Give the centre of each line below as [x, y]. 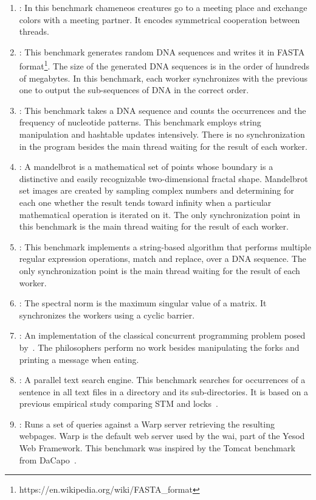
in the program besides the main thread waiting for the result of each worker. [163, 146]
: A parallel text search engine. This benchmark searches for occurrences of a [162, 380]
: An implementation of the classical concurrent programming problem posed [162, 335]
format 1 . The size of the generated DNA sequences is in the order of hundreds [164, 65]
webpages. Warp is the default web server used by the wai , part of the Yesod [162, 436]
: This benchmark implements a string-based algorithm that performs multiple [165, 246]
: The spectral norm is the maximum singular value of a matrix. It [143, 303]
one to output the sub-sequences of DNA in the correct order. [134, 90]
